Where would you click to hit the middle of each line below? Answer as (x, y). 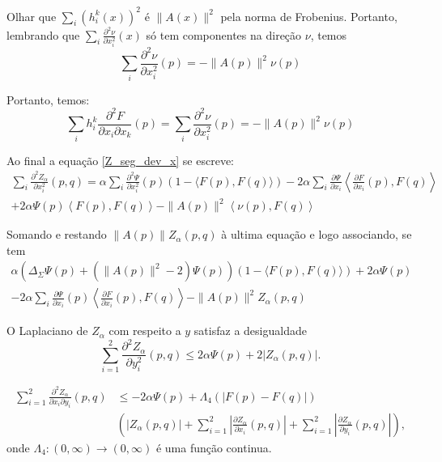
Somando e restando (57, 234)
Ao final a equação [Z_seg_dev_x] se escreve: (121, 160)
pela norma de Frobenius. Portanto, (309, 16)
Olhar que (32, 16)
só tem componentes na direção (224, 34)
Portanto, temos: (48, 99)
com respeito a (145, 331)
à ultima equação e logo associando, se (317, 234)
